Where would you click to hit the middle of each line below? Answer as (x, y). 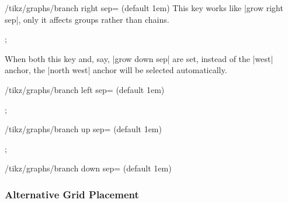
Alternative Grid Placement (72, 194)
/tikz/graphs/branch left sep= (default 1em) (85, 89)
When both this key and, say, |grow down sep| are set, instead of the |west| (139, 58)
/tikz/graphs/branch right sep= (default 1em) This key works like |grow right (144, 8)
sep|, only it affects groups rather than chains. (87, 19)
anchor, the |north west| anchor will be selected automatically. (116, 70)
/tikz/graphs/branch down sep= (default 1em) (88, 168)
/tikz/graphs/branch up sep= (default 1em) (83, 129)
